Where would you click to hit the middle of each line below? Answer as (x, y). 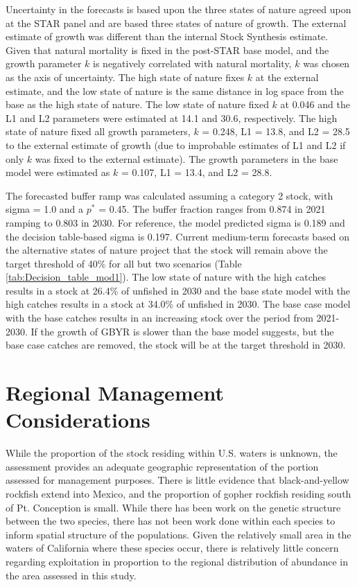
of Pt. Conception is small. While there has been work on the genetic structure (173, 507)
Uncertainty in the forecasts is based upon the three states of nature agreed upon (178, 9)
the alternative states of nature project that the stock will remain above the (167, 250)
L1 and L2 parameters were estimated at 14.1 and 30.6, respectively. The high (172, 117)
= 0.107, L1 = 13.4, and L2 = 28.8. (197, 172)
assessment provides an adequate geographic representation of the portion (162, 466)
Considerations (78, 420)
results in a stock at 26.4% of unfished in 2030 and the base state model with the (178, 290)
